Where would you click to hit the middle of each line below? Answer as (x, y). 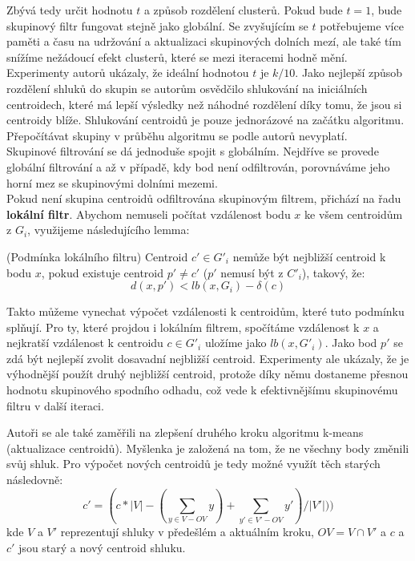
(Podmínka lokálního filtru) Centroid (97, 256)
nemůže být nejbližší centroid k (309, 256)
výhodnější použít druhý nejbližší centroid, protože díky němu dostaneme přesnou (207, 374)
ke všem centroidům (354, 214)
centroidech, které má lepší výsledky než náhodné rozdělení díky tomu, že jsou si (204, 104)
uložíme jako (236, 343)
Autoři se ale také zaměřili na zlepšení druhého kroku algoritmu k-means (185, 432)
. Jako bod (351, 343)
